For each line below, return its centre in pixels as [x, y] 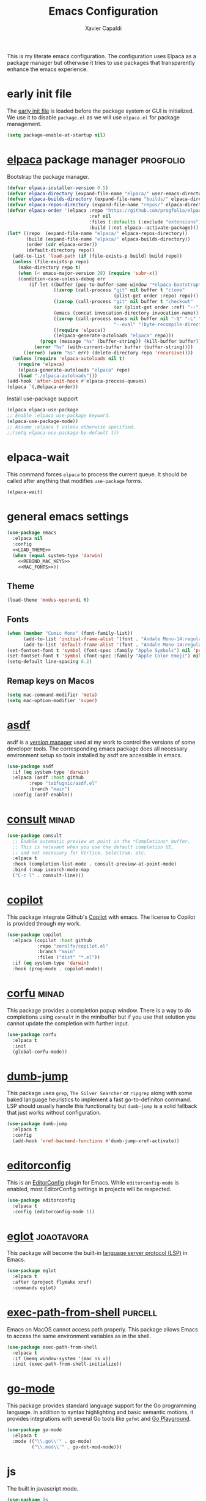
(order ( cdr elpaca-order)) [62, 245]
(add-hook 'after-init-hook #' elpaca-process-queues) [77, 381]
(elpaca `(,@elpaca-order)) [43, 387]
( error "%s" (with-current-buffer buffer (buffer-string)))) [113, 347]
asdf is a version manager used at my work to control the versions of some [101, 742]
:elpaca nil [28, 539]
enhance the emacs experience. [47, 69]
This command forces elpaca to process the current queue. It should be [97, 474]
